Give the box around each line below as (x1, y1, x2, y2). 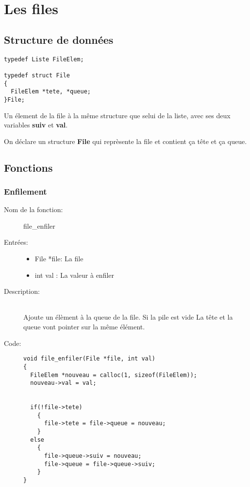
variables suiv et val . (4, 120, 68, 130)
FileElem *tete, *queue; (11, 88, 91, 95)
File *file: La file (34, 253, 83, 264)
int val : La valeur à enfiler (34, 270, 115, 280)
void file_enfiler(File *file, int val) (23, 355, 156, 362)
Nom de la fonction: (4, 204, 63, 215)
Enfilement (4, 185, 47, 197)
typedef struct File (4, 72, 70, 79)
